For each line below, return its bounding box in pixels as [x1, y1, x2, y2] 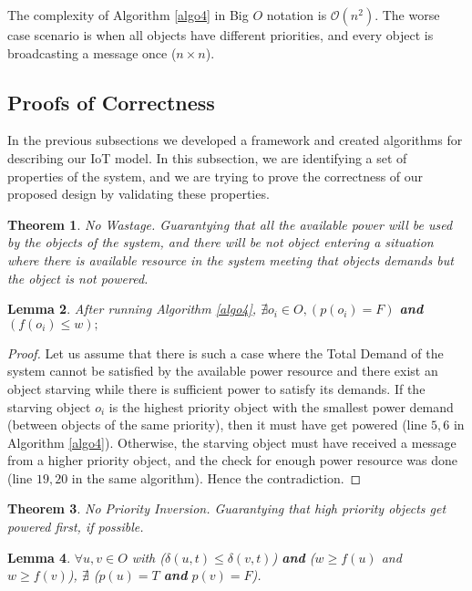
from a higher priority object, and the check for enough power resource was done [7, 451, 457, 470]
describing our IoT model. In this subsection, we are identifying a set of [7, 148, 407, 167]
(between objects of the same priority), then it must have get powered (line [7, 415, 427, 434]
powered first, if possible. [7, 517, 144, 536]
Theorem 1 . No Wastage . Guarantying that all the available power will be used [7, 214, 453, 233]
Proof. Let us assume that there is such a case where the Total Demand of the [7, 343, 444, 362]
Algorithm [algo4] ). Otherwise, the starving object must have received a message [7, 432, 457, 451]
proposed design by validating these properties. [7, 184, 270, 203]
